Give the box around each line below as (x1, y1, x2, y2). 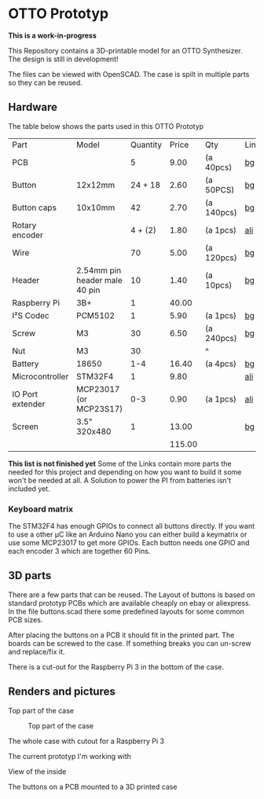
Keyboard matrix (8, 504, 73, 515)
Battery (12, 358, 39, 369)
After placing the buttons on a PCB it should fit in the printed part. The (8, 630, 235, 640)
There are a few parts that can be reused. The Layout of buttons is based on (8, 590, 255, 599)
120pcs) (205, 252, 237, 263)
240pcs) (205, 332, 237, 343)
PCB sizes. (8, 614, 43, 625)
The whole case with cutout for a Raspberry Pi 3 (8, 736, 165, 746)
